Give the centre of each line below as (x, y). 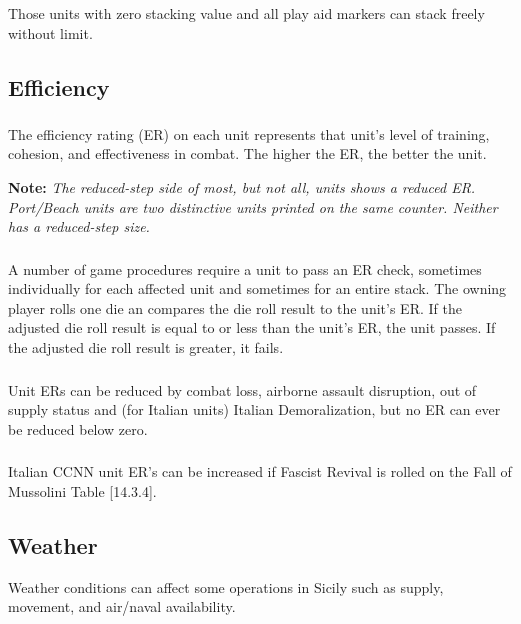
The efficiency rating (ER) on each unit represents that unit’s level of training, (249, 133)
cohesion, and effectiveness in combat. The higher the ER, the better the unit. (247, 153)
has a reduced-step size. (79, 226)
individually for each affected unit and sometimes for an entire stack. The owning (257, 288)
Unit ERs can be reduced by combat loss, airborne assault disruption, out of (242, 389)
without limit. (50, 32)
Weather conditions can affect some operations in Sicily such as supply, (226, 586)
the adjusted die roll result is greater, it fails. (146, 347)
